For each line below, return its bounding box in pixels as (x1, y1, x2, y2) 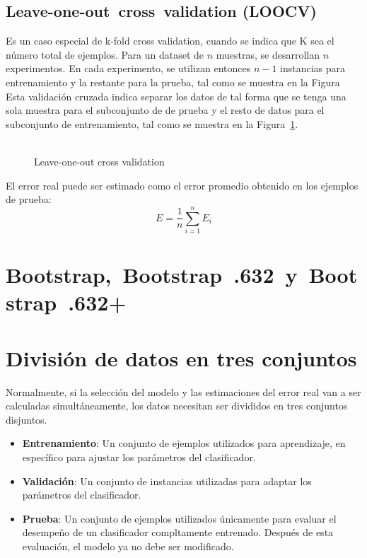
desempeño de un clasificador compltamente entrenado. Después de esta (22, 525, 334, 540)
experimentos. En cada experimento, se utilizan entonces (6, 61, 251, 76)
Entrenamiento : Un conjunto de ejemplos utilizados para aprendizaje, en (22, 436, 346, 451)
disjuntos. (6, 412, 47, 426)
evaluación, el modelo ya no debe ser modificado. (22, 538, 234, 553)
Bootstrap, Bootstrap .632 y (6, 260, 298, 289)
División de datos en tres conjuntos (6, 343, 357, 372)
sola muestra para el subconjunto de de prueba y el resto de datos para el (6, 103, 325, 117)
